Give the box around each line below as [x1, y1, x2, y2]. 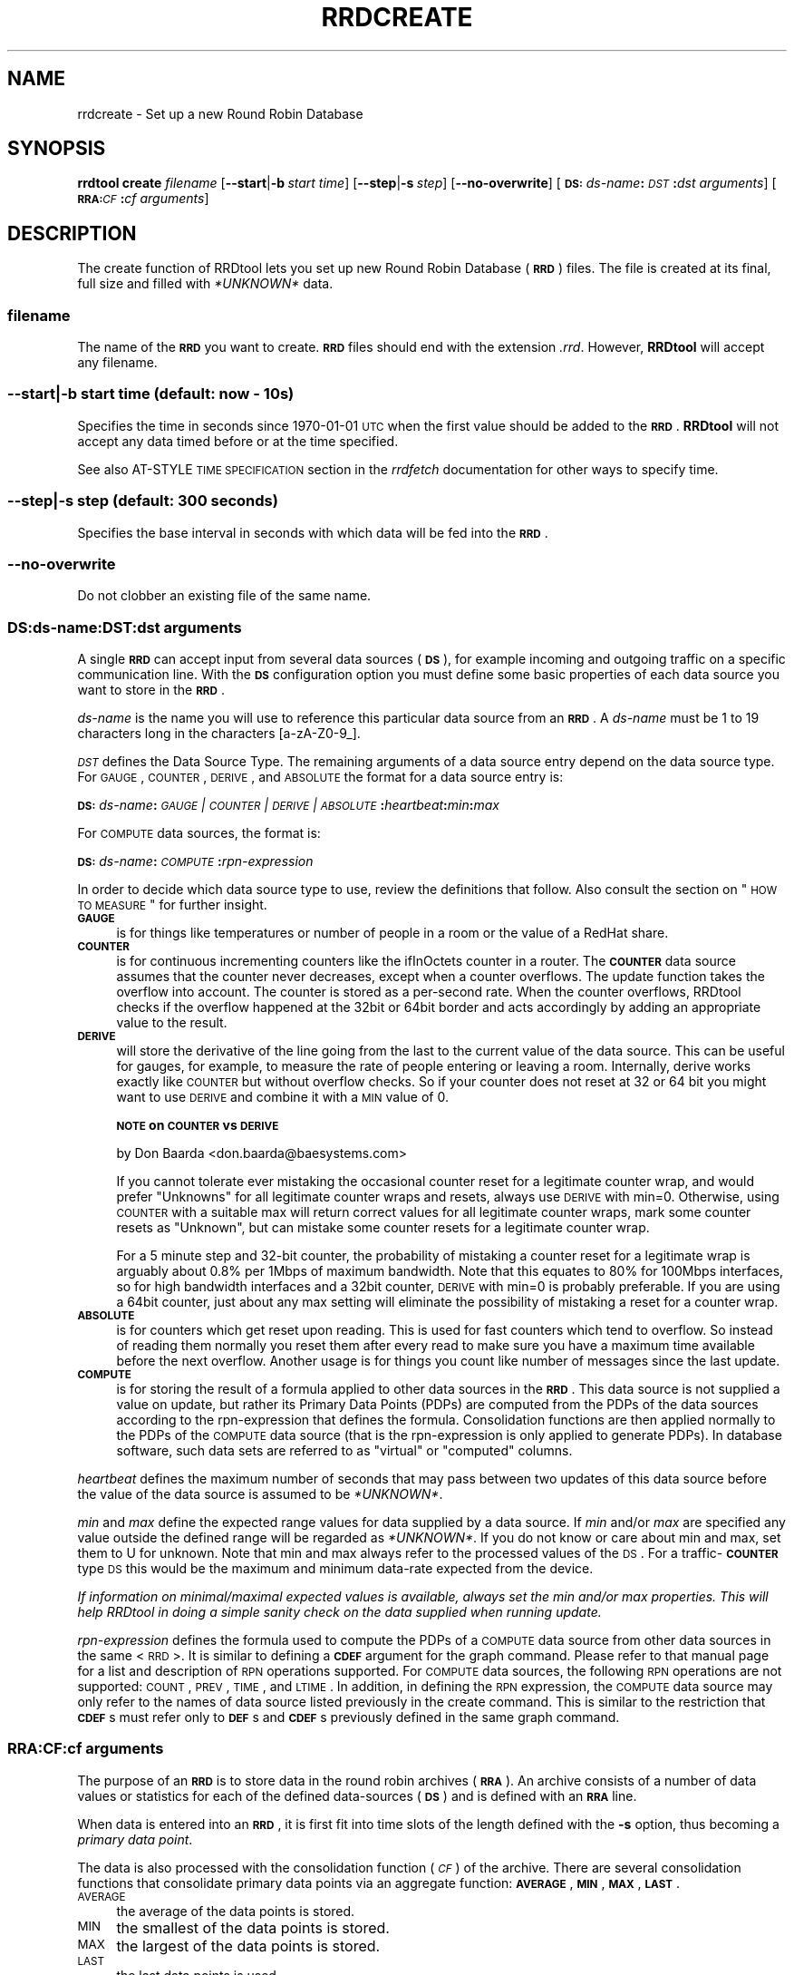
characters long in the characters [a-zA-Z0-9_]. [77, 725, 361, 742]
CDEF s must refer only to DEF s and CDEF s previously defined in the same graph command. [77, 1709, 620, 1726]
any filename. [77, 355, 158, 371]
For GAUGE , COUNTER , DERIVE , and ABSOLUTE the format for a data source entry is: [77, 769, 564, 785]
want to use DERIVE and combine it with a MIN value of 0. [116, 1089, 449, 1105]
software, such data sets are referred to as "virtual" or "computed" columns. [116, 1443, 573, 1459]
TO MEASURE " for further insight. [77, 897, 267, 913]
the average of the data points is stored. [116, 1902, 355, 1919]
